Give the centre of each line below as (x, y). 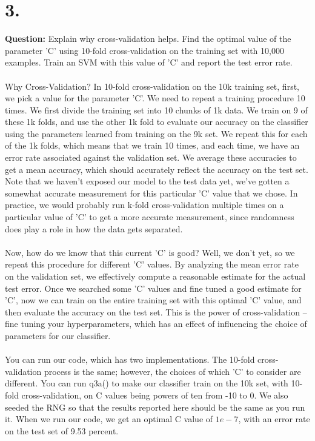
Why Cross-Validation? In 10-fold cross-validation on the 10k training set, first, (152, 86)
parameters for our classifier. (58, 335)
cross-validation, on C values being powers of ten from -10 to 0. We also (155, 395)
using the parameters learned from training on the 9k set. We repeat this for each (156, 133)
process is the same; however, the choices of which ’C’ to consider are (172, 371)
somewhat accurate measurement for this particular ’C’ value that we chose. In (151, 193)
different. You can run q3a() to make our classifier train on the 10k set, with (147, 383)
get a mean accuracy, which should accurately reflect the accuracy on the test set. (157, 169)
